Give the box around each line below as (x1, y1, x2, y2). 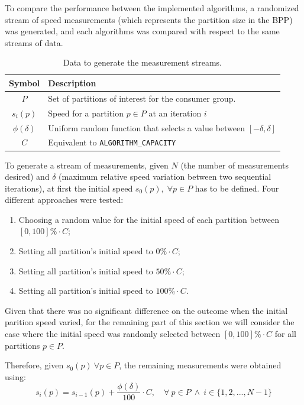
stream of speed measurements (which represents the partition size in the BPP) (5, 13, 293, 25)
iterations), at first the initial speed (5, 182, 133, 194)
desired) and (5, 170, 50, 183)
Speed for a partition (48, 106, 124, 119)
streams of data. (5, 36, 63, 48)
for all (274, 328, 297, 340)
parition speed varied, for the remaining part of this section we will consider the (5, 316, 295, 328)
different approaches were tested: (5, 193, 124, 206)
